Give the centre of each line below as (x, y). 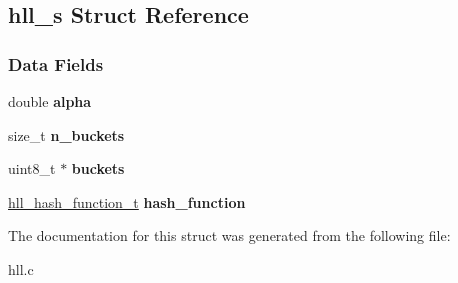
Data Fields (56, 63)
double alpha (50, 101)
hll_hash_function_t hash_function (127, 201)
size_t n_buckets (66, 134)
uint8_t (32, 168)
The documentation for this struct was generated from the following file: (229, 235)
